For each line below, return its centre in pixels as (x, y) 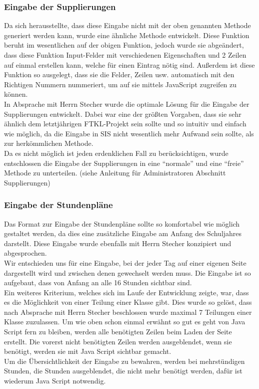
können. (16, 94)
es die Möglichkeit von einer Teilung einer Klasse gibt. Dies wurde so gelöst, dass (128, 302)
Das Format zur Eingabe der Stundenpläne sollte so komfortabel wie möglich (122, 223)
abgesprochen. (25, 253)
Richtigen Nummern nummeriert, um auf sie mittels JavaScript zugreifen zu (120, 84)
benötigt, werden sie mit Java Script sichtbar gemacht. (88, 351)
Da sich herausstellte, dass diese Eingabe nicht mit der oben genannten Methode (127, 25)
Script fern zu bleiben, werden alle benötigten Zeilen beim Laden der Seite (118, 332)
